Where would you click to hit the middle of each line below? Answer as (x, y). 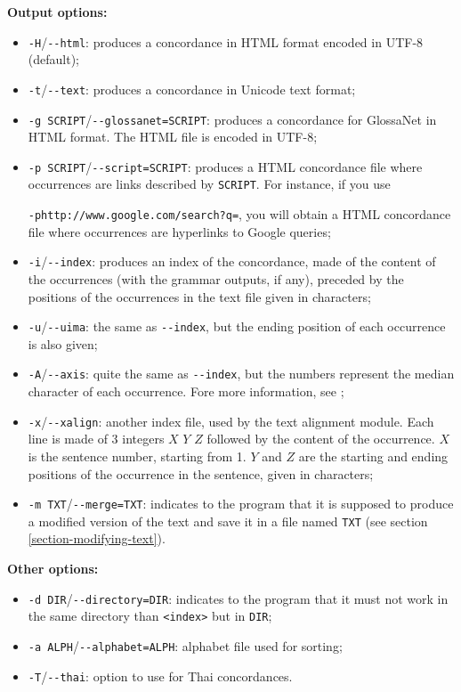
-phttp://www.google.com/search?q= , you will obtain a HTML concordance (239, 214)
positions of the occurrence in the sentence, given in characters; (201, 473)
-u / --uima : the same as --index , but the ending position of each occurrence (237, 326)
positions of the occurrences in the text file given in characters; (199, 296)
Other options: (53, 568)
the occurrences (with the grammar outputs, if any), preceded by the (216, 278)
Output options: (57, 12)
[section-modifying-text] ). (97, 538)
